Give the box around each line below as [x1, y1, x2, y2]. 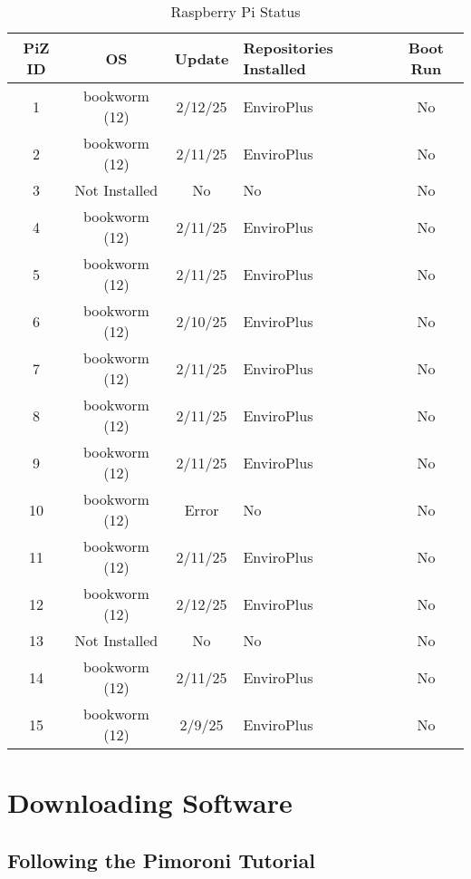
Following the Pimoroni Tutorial [7, 845, 316, 874]
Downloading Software [7, 784, 293, 821]
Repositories [243, 37, 333, 58]
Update [174, 47, 229, 69]
